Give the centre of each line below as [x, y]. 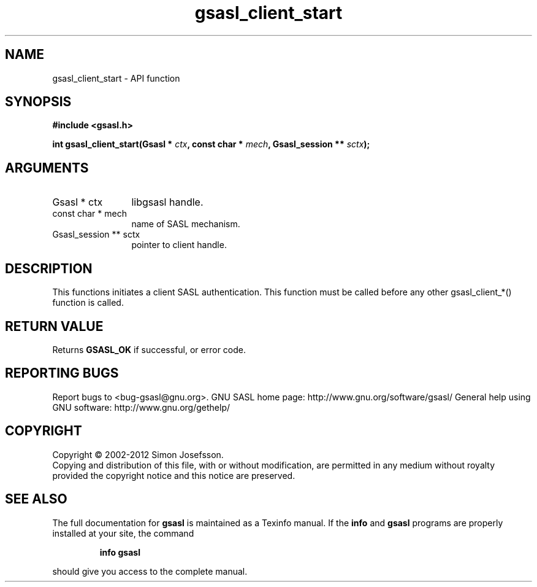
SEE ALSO [36, 499]
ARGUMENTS [47, 168]
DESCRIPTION [49, 268]
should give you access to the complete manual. [150, 571]
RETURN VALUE [54, 326]
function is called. [88, 303]
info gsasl [120, 552]
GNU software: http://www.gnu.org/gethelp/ [141, 407]
